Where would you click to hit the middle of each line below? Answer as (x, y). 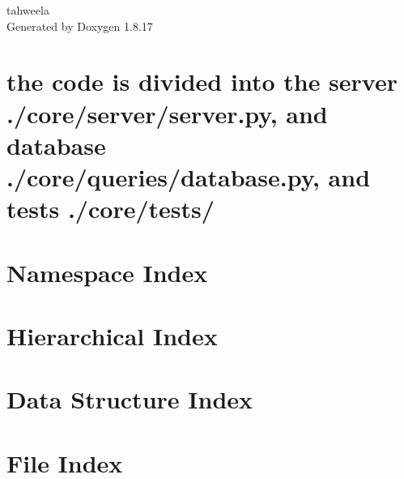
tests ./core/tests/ (111, 209)
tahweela (28, 10)
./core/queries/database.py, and (189, 176)
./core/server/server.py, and (167, 113)
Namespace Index (107, 272)
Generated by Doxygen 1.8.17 (80, 26)
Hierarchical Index (112, 335)
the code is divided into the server (202, 81)
